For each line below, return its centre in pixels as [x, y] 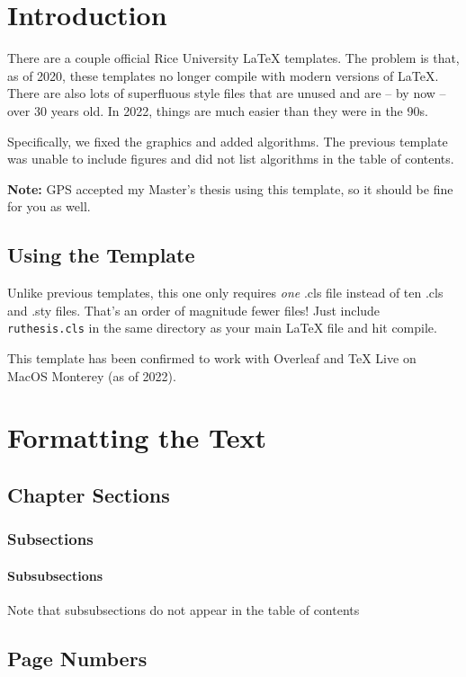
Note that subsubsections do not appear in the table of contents [184, 609]
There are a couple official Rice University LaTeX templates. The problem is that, [233, 58]
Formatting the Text [137, 437]
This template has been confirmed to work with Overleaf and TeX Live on [212, 357]
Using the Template [101, 255]
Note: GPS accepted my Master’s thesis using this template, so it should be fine [230, 188]
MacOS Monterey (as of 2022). [92, 375]
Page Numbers [77, 658]
